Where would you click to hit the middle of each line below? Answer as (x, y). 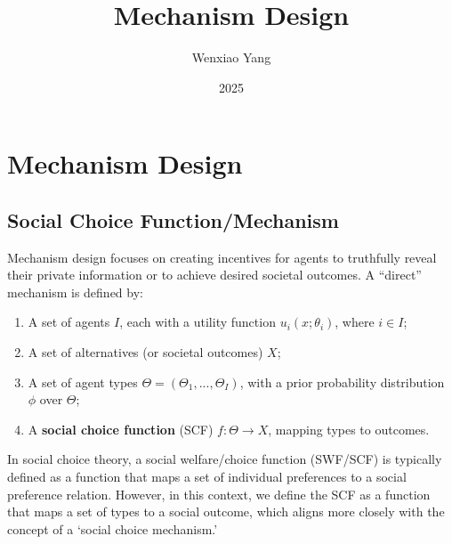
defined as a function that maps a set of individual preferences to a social (207, 477)
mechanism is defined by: (75, 292)
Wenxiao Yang (231, 57)
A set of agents (69, 322)
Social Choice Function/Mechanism (173, 219)
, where (355, 322)
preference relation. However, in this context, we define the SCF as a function (219, 494)
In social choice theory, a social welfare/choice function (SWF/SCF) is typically (225, 459)
